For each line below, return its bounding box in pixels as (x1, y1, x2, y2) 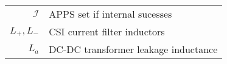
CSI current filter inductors (49, 24, 165, 38)
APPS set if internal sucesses (49, 7, 172, 21)
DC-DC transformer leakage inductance (49, 42, 218, 56)
